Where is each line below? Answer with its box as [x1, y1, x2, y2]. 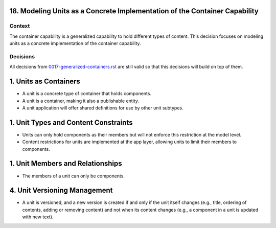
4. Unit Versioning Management [9, 186, 113, 195]
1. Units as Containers [9, 77, 80, 86]
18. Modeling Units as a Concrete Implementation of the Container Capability [9, 7, 259, 15]
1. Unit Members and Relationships [9, 159, 122, 168]
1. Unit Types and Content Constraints [9, 118, 133, 127]
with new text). [22, 214, 54, 220]
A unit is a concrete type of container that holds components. [22, 90, 152, 97]
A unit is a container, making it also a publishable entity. [22, 98, 139, 104]
